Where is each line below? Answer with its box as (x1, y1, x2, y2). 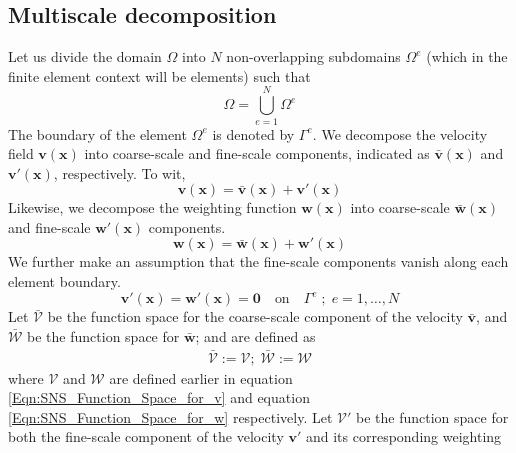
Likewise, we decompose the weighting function (8, 197, 297, 218)
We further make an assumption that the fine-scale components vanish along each (8, 251, 509, 272)
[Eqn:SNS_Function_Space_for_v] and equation (8, 387, 310, 408)
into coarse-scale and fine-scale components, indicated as (84, 143, 430, 164)
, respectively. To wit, (53, 162, 186, 183)
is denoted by (212, 123, 295, 144)
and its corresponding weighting (305, 426, 502, 447)
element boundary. (8, 271, 121, 292)
